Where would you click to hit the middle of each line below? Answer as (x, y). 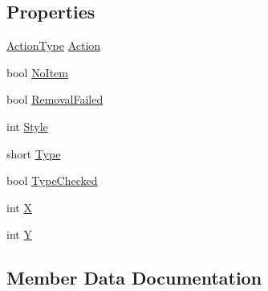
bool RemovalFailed (55, 99)
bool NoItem (38, 72)
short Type (34, 153)
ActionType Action (54, 45)
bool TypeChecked (52, 180)
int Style (27, 126)
